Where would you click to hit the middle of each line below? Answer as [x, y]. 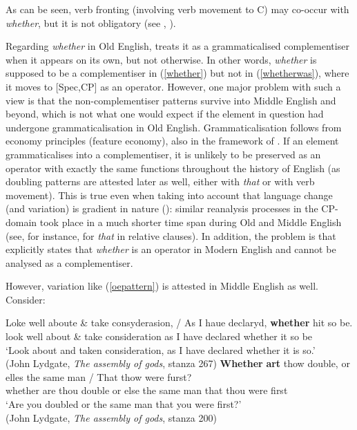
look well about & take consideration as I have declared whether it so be [159, 336]
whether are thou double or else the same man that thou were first [147, 390]
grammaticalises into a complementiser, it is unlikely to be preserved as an [163, 154]
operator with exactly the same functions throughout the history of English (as [173, 168]
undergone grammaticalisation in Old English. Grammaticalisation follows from [174, 127]
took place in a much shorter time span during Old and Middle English [191, 222]
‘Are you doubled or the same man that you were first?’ [124, 404]
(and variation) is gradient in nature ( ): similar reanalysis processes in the [162, 208]
